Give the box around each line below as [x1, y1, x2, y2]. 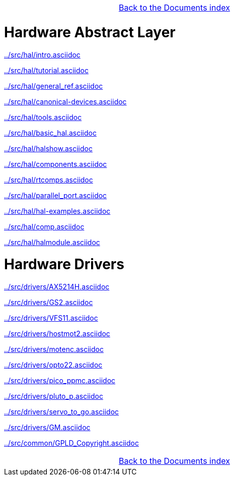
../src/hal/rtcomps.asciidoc [4, 175, 93, 184]
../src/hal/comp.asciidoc [4, 222, 85, 231]
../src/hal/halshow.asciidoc [4, 144, 93, 153]
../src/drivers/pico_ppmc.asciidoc [4, 376, 116, 385]
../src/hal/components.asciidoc [4, 159, 107, 168]
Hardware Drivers [4, 256, 124, 273]
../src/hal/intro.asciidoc [4, 50, 81, 59]
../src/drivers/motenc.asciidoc [4, 345, 104, 353]
